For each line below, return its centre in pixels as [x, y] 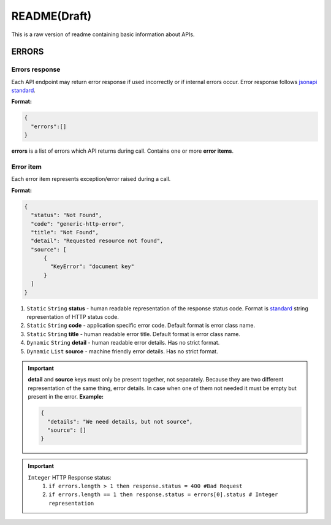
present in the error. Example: [66, 397]
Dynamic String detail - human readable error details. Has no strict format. [123, 343]
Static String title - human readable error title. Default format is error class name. [133, 334]
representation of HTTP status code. [73, 317]
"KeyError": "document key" [92, 266]
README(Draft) [51, 16]
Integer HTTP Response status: [70, 477]
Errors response [36, 69]
